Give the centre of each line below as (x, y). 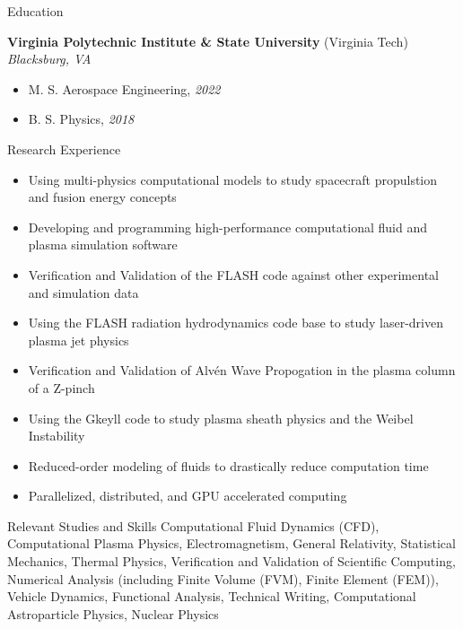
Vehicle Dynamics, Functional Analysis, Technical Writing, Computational (212, 596)
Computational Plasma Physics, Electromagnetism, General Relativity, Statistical (231, 543)
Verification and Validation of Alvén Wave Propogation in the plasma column (242, 370)
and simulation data (83, 292)
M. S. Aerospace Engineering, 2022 (124, 88)
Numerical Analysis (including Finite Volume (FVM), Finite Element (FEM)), (223, 578)
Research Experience (64, 149)
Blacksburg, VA (49, 59)
